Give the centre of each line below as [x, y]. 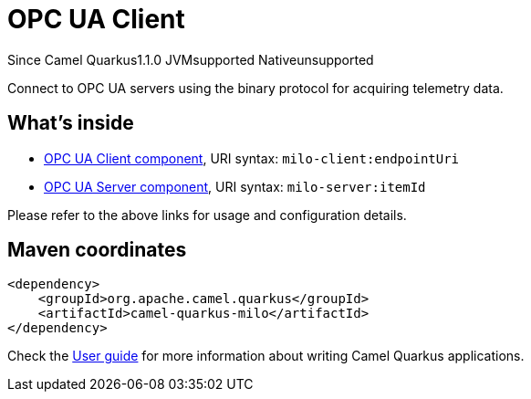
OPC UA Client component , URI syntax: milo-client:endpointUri [252, 158]
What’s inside [71, 123]
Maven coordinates [97, 250]
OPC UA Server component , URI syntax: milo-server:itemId [235, 186]
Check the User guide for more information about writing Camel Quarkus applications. [266, 356]
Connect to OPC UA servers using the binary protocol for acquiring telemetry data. [255, 88]
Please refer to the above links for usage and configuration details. [207, 215]
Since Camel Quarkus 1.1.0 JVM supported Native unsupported [191, 59]
